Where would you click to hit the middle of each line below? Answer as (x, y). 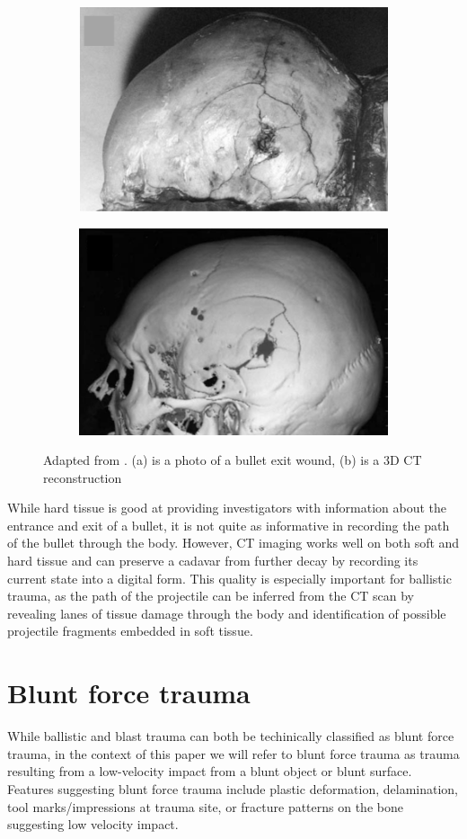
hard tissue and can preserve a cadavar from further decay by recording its (213, 561)
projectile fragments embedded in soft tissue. (130, 631)
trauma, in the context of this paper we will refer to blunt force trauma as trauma (233, 753)
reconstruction (83, 477)
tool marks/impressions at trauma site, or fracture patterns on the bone (205, 806)
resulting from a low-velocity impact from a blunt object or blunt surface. (210, 771)
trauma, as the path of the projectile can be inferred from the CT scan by (211, 596)
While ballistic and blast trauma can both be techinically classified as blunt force (231, 736)
